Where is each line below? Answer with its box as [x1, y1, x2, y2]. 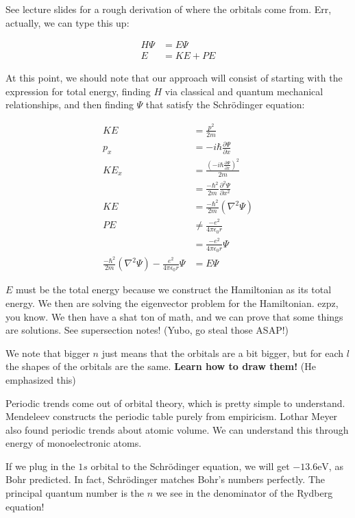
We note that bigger [5, 345, 90, 360]
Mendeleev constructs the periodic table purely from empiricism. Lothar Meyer [5, 409, 338, 423]
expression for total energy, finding [5, 84, 151, 98]
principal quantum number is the [5, 486, 145, 500]
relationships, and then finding [5, 97, 134, 112]
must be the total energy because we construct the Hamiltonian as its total [16, 282, 332, 297]
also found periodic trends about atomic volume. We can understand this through [5, 422, 349, 436]
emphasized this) [5, 372, 76, 386]
